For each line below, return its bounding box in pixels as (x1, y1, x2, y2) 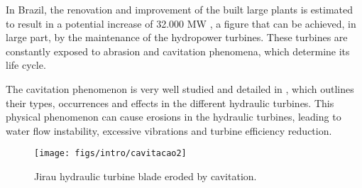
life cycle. (6, 57, 46, 72)
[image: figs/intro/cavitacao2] (34, 148, 187, 159)
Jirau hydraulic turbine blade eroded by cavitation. (34, 169, 257, 183)
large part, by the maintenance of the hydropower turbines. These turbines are (6, 30, 348, 45)
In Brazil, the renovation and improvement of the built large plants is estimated (6, 2, 353, 16)
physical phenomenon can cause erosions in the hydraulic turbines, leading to (6, 109, 341, 124)
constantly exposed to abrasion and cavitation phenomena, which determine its (6, 43, 350, 58)
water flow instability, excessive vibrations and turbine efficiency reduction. (6, 123, 332, 138)
